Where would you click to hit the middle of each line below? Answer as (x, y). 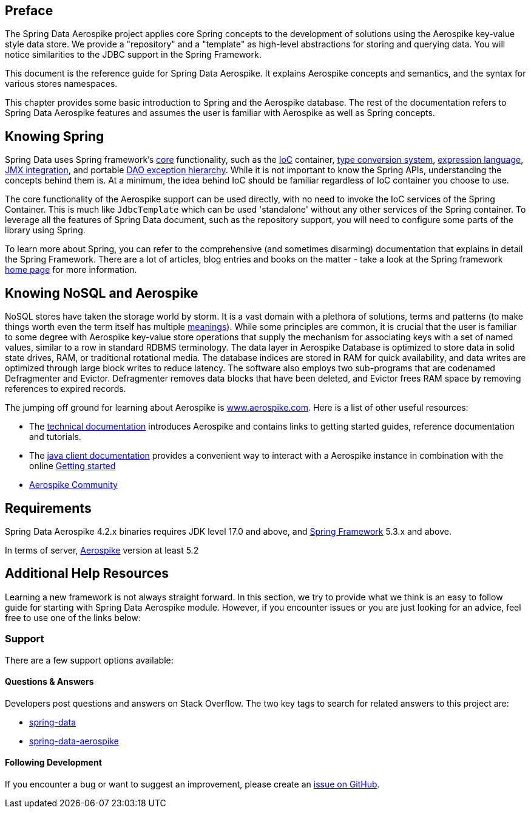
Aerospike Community (73, 485)
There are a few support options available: (89, 660)
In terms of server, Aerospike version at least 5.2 (102, 550)
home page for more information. (71, 270)
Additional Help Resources (87, 574)
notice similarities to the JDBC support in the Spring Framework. (133, 55)
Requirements (48, 508)
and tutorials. (55, 437)
